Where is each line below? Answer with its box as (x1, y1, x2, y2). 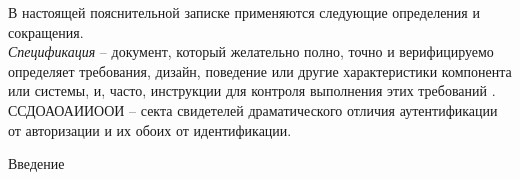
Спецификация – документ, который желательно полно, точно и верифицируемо (8, 41, 494, 62)
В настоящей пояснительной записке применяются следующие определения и (8, 2, 480, 22)
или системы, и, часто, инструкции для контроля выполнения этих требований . (8, 80, 496, 101)
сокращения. (8, 21, 84, 42)
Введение (8, 153, 65, 174)
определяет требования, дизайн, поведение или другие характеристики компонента (8, 60, 512, 81)
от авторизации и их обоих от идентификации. (8, 119, 292, 140)
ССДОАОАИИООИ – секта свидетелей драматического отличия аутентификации (8, 99, 498, 120)
